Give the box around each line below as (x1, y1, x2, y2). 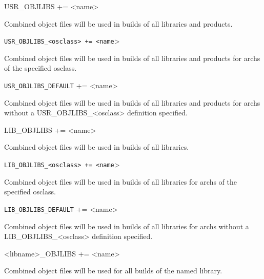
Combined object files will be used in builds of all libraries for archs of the (4, 176, 237, 187)
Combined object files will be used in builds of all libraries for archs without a (4, 221, 249, 231)
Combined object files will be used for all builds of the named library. (4, 265, 222, 276)
